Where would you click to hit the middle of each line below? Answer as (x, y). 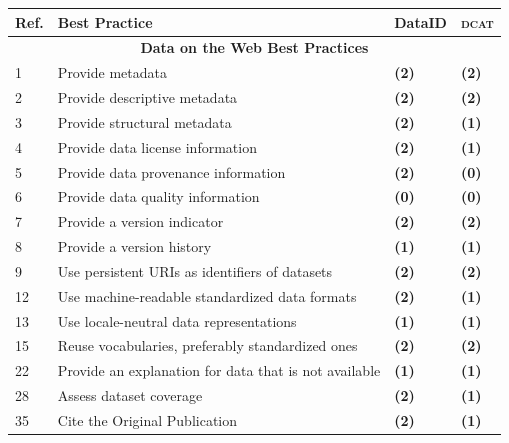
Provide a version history (134, 246)
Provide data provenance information (171, 171)
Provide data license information (157, 146)
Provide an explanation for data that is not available (219, 370)
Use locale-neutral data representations (177, 320)
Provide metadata (112, 72)
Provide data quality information (158, 196)
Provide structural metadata (144, 121)
